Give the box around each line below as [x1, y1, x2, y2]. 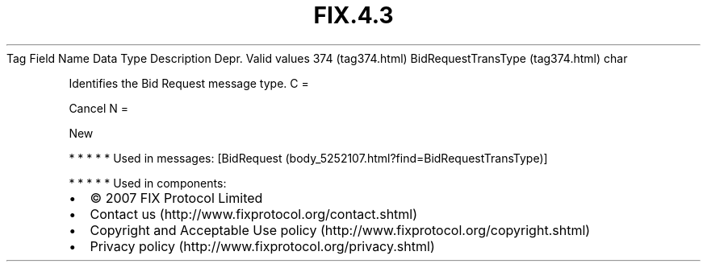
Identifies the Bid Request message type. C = [69, 76, 309, 90]
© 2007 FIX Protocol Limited [90, 189, 263, 206]
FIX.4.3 [313, 2, 394, 29]
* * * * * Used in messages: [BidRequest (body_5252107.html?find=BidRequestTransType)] [69, 150, 548, 165]
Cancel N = [69, 101, 128, 115]
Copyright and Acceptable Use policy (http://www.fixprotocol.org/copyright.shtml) [90, 221, 591, 238]
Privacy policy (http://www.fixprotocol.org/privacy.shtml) [90, 237, 435, 254]
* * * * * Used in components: [69, 175, 227, 190]
